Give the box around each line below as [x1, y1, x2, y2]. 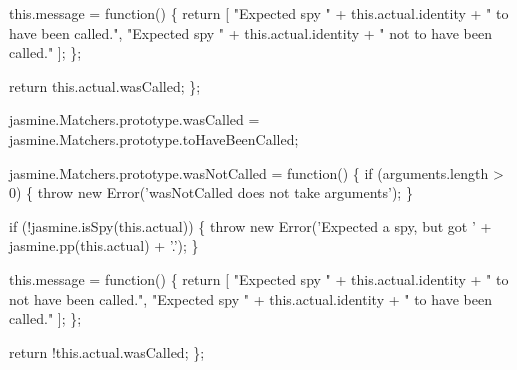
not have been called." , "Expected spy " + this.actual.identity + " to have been [9, 288, 492, 309]
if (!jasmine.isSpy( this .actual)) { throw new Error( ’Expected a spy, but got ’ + [9, 215, 492, 236]
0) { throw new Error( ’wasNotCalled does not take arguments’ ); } [9, 182, 413, 203]
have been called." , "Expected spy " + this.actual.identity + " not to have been [9, 22, 492, 43]
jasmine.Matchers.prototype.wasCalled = [9, 109, 260, 130]
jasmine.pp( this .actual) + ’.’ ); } [9, 235, 199, 256]
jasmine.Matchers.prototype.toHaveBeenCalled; [9, 128, 299, 149]
